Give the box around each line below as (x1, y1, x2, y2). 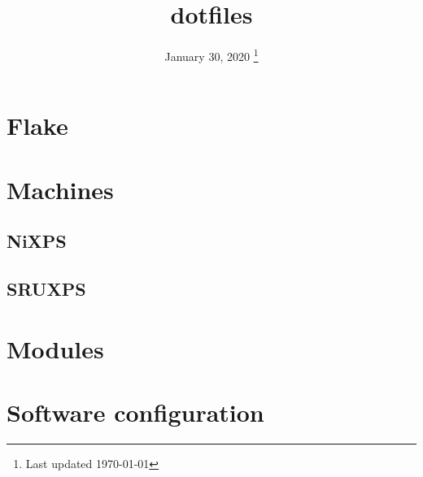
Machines (7, 172, 114, 206)
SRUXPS (7, 276, 86, 301)
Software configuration (7, 396, 264, 429)
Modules (7, 332, 104, 365)
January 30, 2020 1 (164, 46, 259, 64)
